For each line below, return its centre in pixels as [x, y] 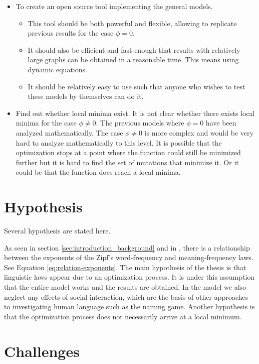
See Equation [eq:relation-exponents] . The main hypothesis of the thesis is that [125, 267]
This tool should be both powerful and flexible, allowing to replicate [132, 23]
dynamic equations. [57, 69]
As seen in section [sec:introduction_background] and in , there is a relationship [127, 247]
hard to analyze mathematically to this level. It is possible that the [119, 142]
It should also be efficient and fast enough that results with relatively [134, 49]
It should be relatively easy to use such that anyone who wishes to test [137, 86]
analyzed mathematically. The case [69, 132]
